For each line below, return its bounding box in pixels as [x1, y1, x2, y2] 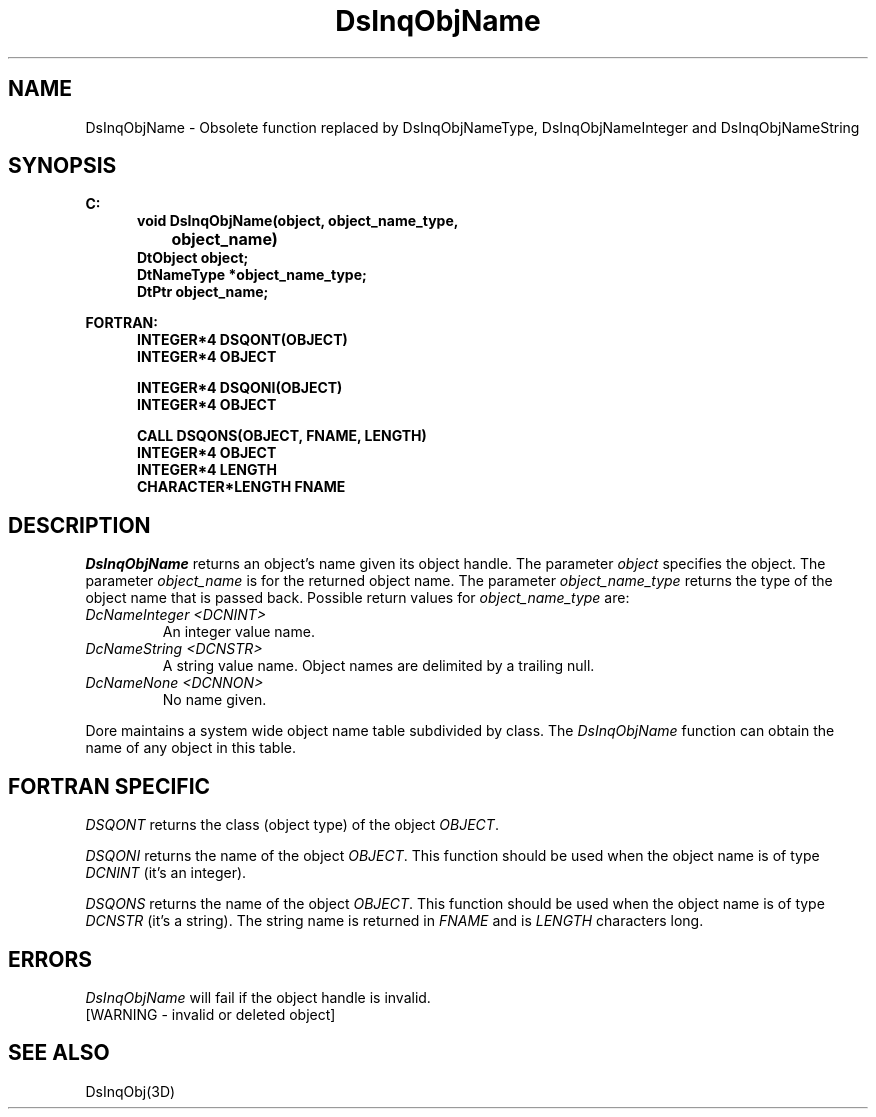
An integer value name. [162, 623, 315, 641]
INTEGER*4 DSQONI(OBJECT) [137, 379, 343, 397]
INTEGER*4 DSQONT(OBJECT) [137, 331, 348, 349]
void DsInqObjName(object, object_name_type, [137, 212, 459, 230]
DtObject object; [137, 249, 249, 267]
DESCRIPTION [8, 512, 151, 538]
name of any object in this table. [85, 739, 297, 757]
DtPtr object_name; [137, 283, 269, 301]
